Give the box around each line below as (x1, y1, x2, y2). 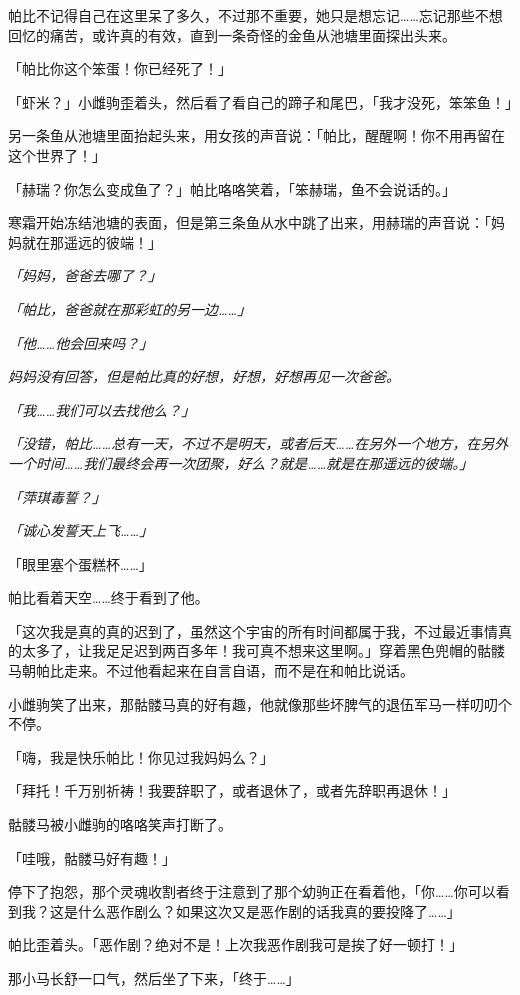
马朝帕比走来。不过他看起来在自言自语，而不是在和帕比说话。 (8, 660, 414, 681)
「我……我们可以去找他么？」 (8, 399, 196, 420)
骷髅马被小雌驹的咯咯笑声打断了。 (8, 814, 232, 835)
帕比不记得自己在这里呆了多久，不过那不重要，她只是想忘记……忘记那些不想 (8, 5, 503, 25)
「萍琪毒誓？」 (8, 486, 106, 507)
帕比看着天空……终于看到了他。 (8, 587, 209, 608)
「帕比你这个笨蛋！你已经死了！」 (8, 58, 232, 79)
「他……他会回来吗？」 (8, 332, 154, 353)
